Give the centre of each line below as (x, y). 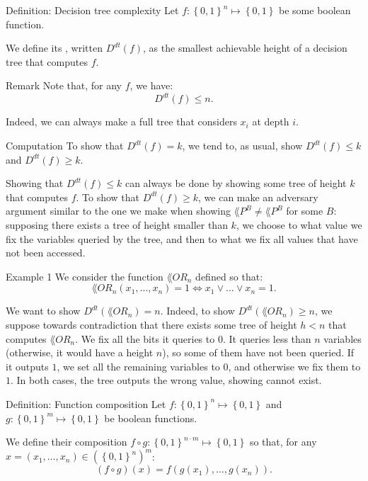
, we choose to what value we (299, 225)
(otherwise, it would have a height (80, 352)
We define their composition (67, 442)
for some (305, 211)
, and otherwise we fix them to (294, 366)
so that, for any (283, 442)
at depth (271, 121)
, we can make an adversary (258, 197)
